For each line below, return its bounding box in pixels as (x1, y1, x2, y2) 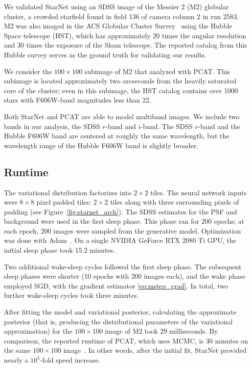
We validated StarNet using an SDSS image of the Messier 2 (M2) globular (4, 1, 229, 11)
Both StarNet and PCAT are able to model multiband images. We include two (4, 111, 240, 121)
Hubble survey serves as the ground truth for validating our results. (4, 49, 206, 59)
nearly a (4, 355, 28, 365)
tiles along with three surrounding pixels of (110, 197, 239, 207)
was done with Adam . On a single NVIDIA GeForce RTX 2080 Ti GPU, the (4, 235, 236, 245)
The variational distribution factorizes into (4, 187, 132, 197)
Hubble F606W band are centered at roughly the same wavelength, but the (4, 131, 229, 141)
